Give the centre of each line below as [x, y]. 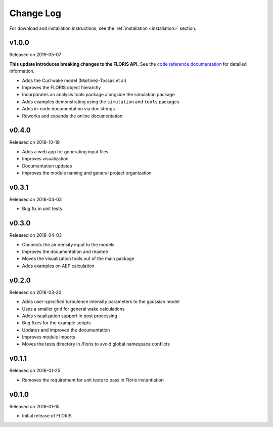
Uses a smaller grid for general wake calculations [73, 309]
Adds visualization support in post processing [70, 316]
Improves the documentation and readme [65, 252]
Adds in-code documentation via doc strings [69, 109]
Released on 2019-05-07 [35, 55]
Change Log [35, 13]
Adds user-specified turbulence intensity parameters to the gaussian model [101, 302]
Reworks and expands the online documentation [72, 116]
